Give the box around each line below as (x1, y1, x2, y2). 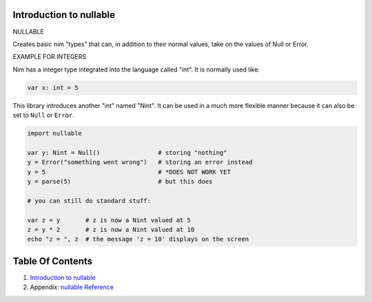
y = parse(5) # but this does (27, 177, 213, 185)
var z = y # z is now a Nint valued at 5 (27, 216, 191, 224)
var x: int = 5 (27, 83, 79, 91)
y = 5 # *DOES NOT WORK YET (27, 168, 231, 175)
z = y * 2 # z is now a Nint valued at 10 (27, 226, 195, 233)
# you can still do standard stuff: (27, 197, 152, 204)
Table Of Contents (12, 255, 93, 267)
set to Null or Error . (12, 111, 75, 120)
